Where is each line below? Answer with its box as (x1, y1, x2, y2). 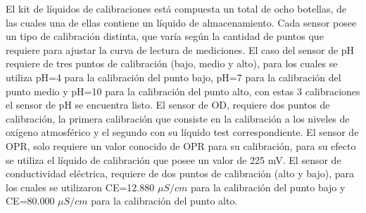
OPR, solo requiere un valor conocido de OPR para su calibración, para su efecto (6, 138, 356, 153)
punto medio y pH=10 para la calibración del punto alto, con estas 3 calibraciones (6, 83, 360, 98)
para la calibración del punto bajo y (190, 179, 346, 194)
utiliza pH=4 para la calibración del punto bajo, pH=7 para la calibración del (6, 69, 341, 84)
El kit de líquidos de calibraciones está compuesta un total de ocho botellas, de (6, 1, 346, 15)
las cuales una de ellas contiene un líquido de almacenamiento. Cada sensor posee (6, 15, 357, 29)
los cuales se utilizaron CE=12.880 (6, 179, 155, 194)
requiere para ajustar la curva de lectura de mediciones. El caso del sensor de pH (6, 42, 355, 57)
